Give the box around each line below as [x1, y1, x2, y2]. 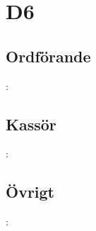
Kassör [6, 113, 56, 135]
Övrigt [6, 181, 55, 203]
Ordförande [6, 45, 91, 67]
